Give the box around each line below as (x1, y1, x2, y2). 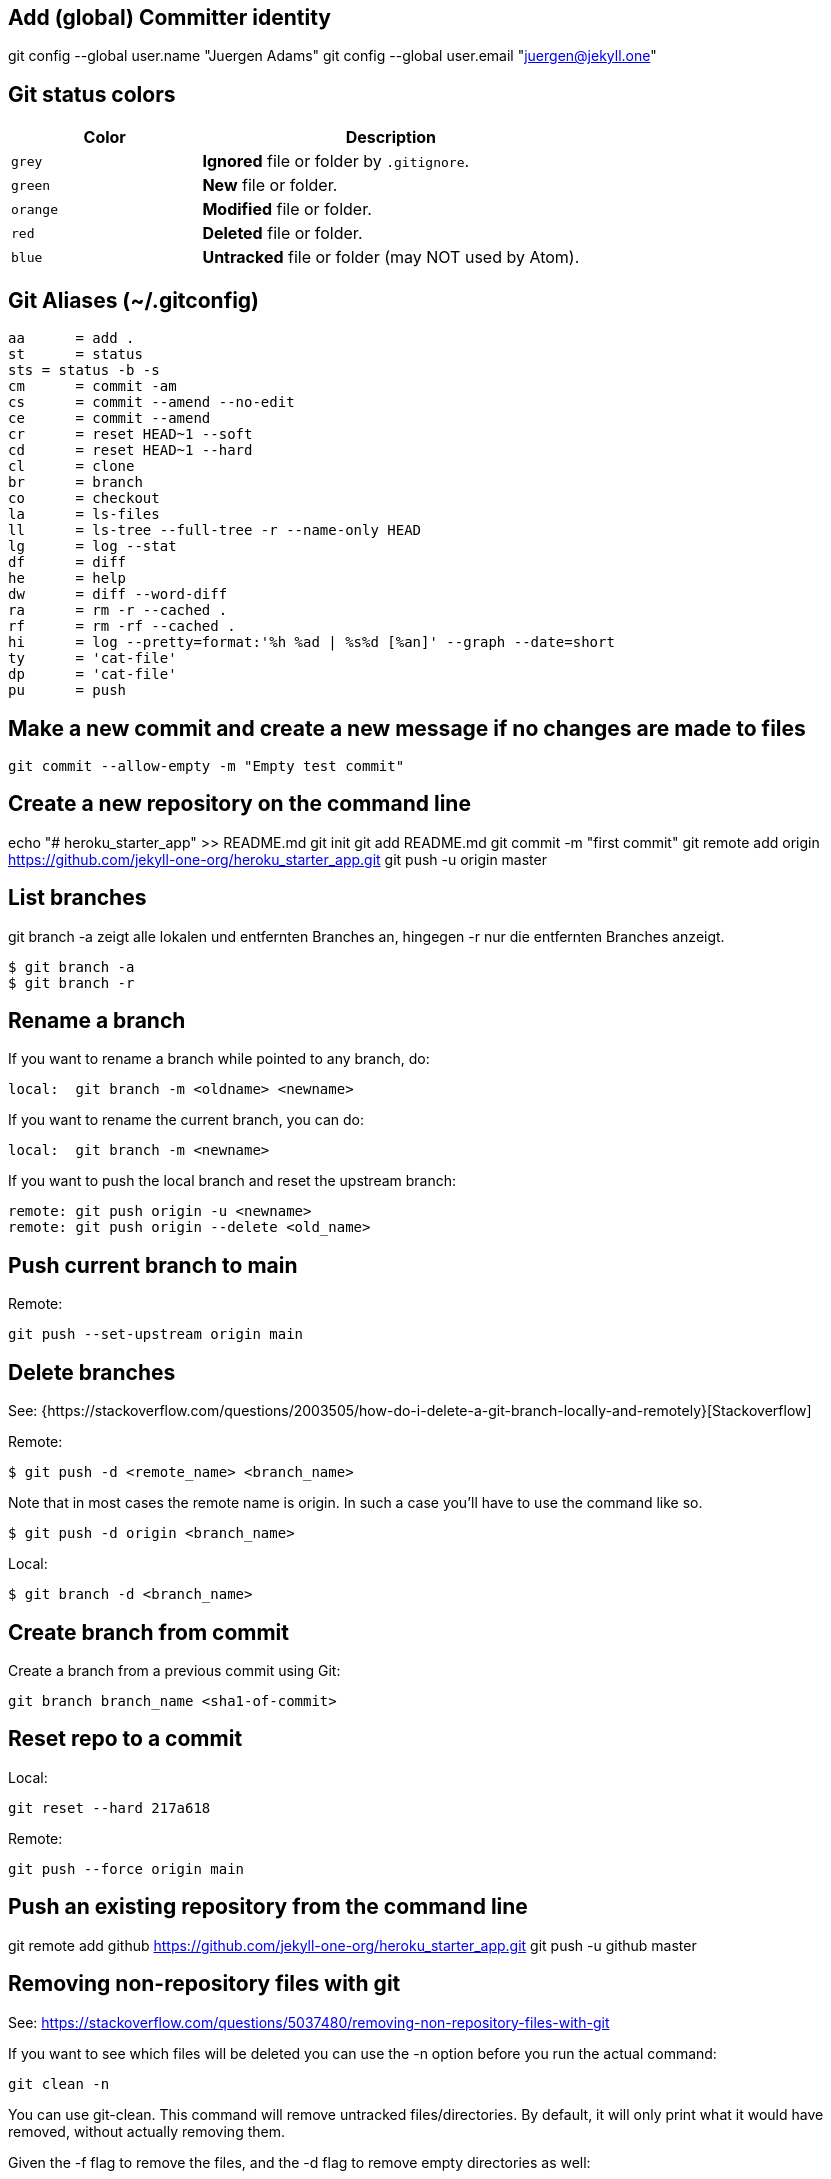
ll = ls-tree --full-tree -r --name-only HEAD (8, 522, 422, 539)
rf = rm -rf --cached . (8, 618, 236, 635)
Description (345, 127, 437, 148)
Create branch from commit (8, 1619, 289, 1645)
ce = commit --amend (8, 410, 211, 427)
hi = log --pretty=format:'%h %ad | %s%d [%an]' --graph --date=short (8, 634, 615, 651)
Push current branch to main (8, 1252, 298, 1278)
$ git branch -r (8, 974, 135, 991)
